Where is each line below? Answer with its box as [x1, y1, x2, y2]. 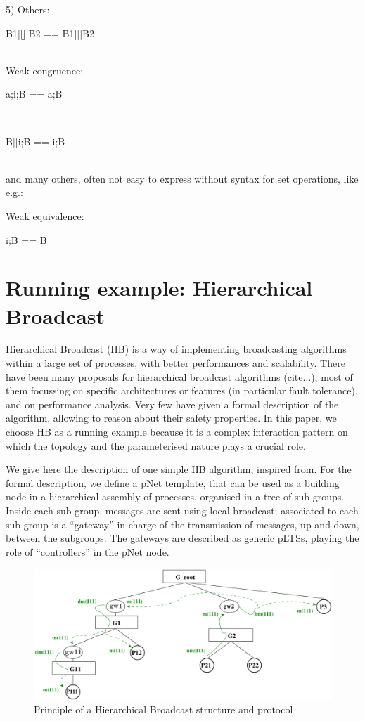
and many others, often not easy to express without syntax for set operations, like [6, 171, 359, 186]
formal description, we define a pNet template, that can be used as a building [6, 475, 340, 490]
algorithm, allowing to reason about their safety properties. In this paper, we [6, 410, 337, 425]
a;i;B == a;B [6, 86, 63, 101]
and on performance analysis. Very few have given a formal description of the [6, 396, 339, 411]
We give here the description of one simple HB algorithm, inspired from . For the [6, 462, 352, 476]
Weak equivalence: [6, 208, 84, 223]
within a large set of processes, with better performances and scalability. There [6, 356, 345, 370]
